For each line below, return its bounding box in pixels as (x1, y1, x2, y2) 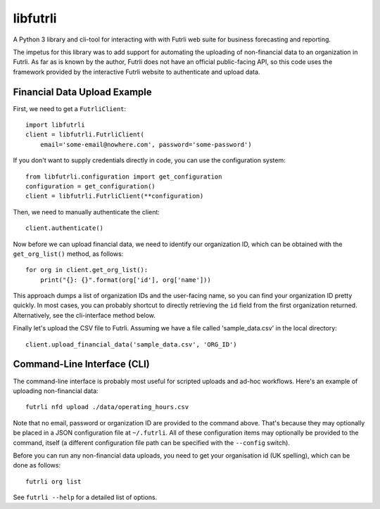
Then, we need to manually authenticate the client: (13, 207, 160, 216)
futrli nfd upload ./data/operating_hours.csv (25, 403, 189, 411)
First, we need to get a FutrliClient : (13, 104, 127, 112)
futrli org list (25, 477, 82, 485)
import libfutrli (25, 121, 85, 129)
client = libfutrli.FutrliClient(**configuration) (25, 192, 204, 200)
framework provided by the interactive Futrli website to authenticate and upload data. (13, 67, 260, 76)
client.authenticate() (25, 224, 104, 232)
